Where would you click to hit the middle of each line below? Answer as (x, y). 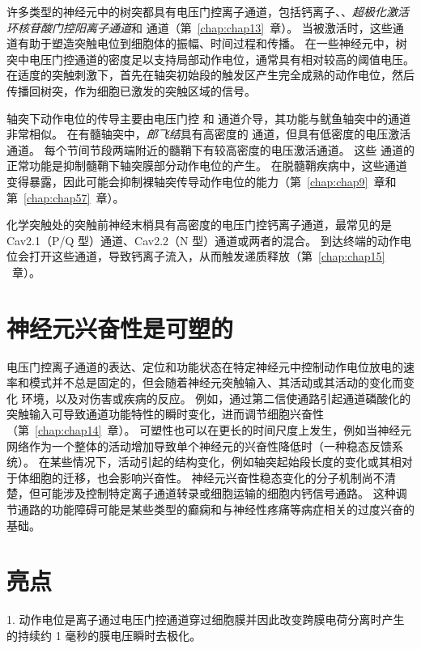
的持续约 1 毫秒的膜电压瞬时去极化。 (104, 635)
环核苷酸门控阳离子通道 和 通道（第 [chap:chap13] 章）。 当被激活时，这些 (200, 27)
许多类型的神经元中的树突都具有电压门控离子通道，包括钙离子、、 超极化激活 (208, 11)
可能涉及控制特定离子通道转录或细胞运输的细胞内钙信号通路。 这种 (218, 493)
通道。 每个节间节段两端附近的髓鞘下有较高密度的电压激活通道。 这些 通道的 (210, 149)
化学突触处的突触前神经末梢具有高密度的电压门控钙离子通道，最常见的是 (199, 225)
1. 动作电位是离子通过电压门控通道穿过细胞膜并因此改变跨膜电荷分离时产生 (206, 619)
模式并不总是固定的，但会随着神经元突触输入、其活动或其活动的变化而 (216, 382)
